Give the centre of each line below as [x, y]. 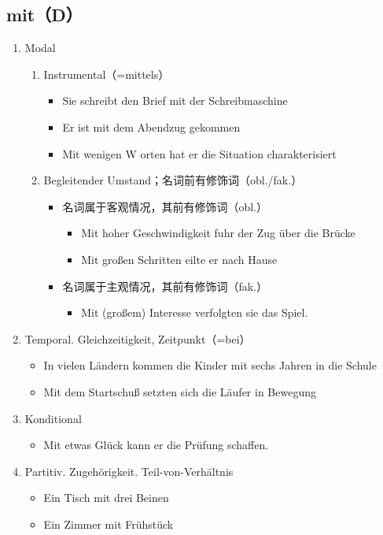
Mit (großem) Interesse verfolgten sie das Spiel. [195, 312]
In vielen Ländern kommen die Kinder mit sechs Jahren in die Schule [210, 365]
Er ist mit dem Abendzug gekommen [151, 126]
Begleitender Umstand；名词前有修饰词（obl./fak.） [173, 180]
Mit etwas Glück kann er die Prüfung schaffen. [156, 445]
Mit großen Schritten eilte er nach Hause [179, 259]
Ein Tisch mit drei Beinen [106, 498]
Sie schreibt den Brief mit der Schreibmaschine [175, 100]
